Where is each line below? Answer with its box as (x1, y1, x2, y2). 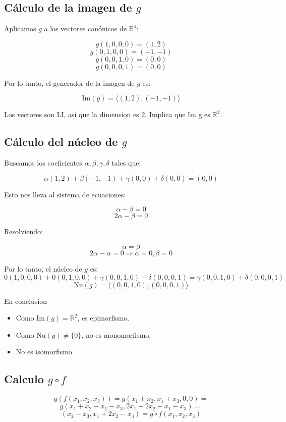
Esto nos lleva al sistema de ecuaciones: (4, 189, 126, 199)
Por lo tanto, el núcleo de (4, 263, 82, 274)
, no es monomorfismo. (81, 329, 151, 340)
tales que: (111, 157, 141, 168)
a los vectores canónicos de (44, 23, 127, 34)
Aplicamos (4, 23, 36, 34)
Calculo (4, 371, 44, 387)
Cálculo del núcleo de (4, 134, 118, 149)
